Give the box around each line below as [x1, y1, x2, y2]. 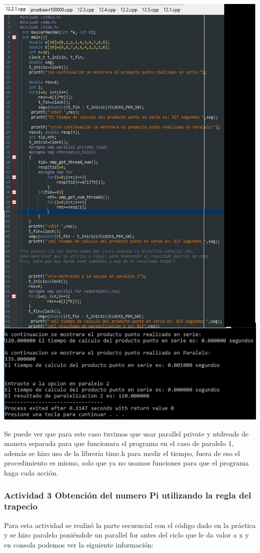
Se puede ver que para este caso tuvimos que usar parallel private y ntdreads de [4, 428, 249, 438]
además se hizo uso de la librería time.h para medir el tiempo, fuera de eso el [4, 447, 240, 458]
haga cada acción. [4, 467, 58, 478]
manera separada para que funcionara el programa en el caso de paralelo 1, [4, 438, 234, 448]
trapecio [4, 500, 37, 512]
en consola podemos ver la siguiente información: [4, 539, 153, 549]
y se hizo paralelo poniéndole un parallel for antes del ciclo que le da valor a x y [4, 529, 249, 540]
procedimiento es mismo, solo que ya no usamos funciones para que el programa [4, 457, 249, 468]
